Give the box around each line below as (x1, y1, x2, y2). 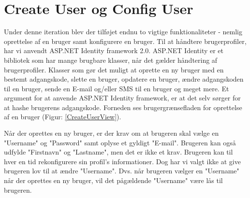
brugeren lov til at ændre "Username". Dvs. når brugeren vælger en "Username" (4, 166, 239, 176)
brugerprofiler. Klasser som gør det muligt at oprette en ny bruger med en (4, 64, 224, 74)
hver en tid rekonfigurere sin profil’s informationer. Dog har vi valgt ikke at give (4, 156, 241, 166)
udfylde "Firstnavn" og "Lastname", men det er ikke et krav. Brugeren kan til (4, 147, 233, 157)
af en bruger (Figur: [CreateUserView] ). (4, 112, 121, 122)
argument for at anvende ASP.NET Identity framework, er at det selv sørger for (4, 93, 241, 103)
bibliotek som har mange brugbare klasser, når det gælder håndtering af (4, 55, 218, 65)
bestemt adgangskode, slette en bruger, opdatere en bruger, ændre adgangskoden (4, 74, 244, 84)
